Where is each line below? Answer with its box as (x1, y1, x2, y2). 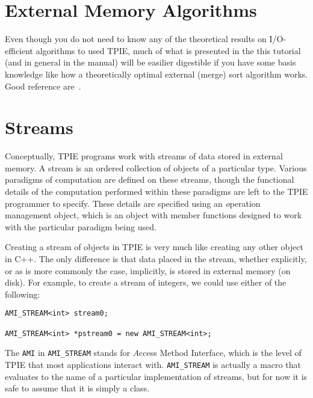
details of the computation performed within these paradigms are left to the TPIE (5, 185, 308, 197)
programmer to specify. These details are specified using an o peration (5, 197, 261, 209)
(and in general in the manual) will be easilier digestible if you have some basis (5, 56, 296, 69)
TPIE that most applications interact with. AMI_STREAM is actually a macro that (5, 358, 301, 370)
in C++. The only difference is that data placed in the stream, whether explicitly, (5, 252, 307, 265)
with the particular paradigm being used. (5, 220, 156, 233)
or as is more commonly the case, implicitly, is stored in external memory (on (5, 264, 291, 277)
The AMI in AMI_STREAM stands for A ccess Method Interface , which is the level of (5, 346, 302, 359)
